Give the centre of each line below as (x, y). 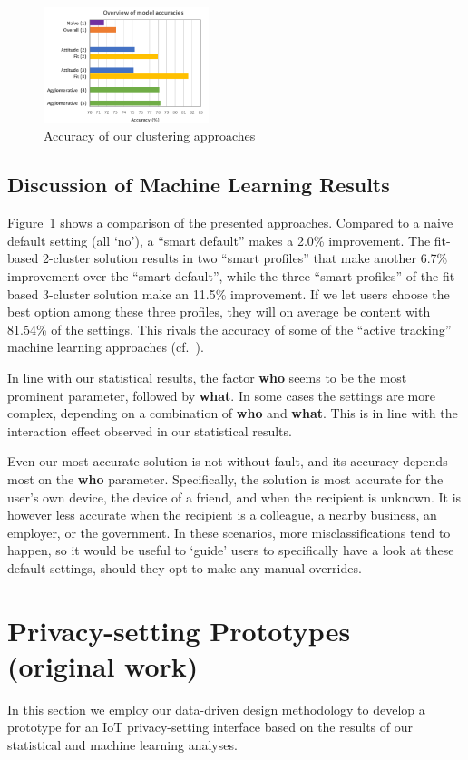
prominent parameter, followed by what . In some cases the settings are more (221, 395)
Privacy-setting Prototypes (179, 630)
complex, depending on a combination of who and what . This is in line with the (233, 413)
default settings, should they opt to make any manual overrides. (185, 567)
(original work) (103, 665)
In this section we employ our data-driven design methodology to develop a (216, 709)
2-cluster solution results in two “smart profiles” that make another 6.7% (245, 258)
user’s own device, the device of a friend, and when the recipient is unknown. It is (234, 497)
